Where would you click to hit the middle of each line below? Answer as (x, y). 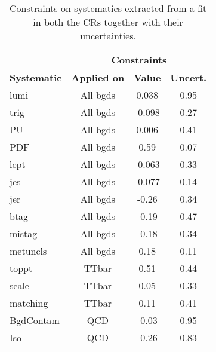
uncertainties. (108, 36)
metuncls (28, 251)
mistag (24, 233)
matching (29, 303)
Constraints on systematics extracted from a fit (108, 8)
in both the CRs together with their (108, 22)
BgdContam (35, 320)
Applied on (98, 77)
